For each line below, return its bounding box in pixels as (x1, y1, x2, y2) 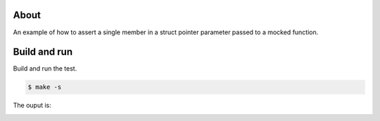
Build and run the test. (13, 64, 77, 73)
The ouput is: (13, 101, 52, 110)
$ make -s (27, 83, 62, 91)
